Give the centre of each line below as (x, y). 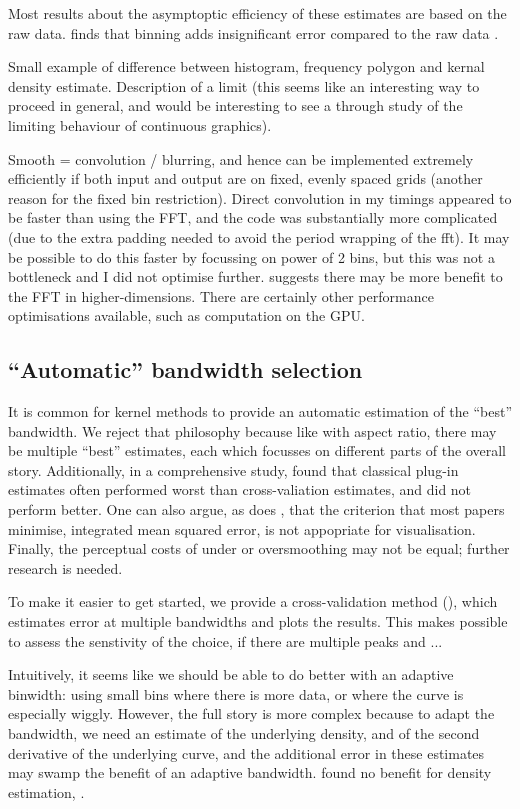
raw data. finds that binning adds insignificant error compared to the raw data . (253, 32)
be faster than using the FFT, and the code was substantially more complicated (253, 217)
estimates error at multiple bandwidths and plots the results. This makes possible (258, 621)
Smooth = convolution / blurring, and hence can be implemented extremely (241, 158)
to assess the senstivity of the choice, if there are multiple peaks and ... (225, 640)
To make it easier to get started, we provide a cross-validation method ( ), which (253, 601)
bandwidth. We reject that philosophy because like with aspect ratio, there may (252, 430)
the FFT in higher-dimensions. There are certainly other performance (221, 295)
